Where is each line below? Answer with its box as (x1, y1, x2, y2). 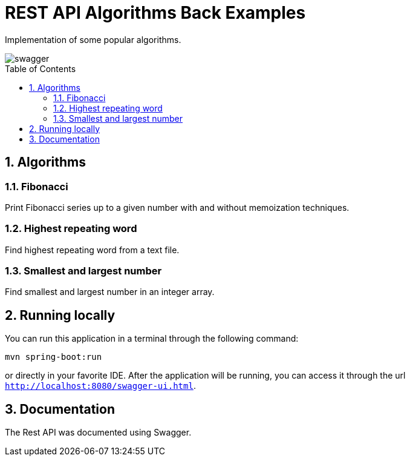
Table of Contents (5, 63, 76, 74)
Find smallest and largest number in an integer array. (5, 287, 215, 297)
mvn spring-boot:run (5, 352, 102, 362)
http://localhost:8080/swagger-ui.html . (5, 380, 196, 391)
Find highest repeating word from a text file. (5, 244, 180, 255)
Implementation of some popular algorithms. (5, 34, 181, 45)
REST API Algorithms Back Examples (5, 2, 306, 23)
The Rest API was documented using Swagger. (5, 427, 192, 438)
